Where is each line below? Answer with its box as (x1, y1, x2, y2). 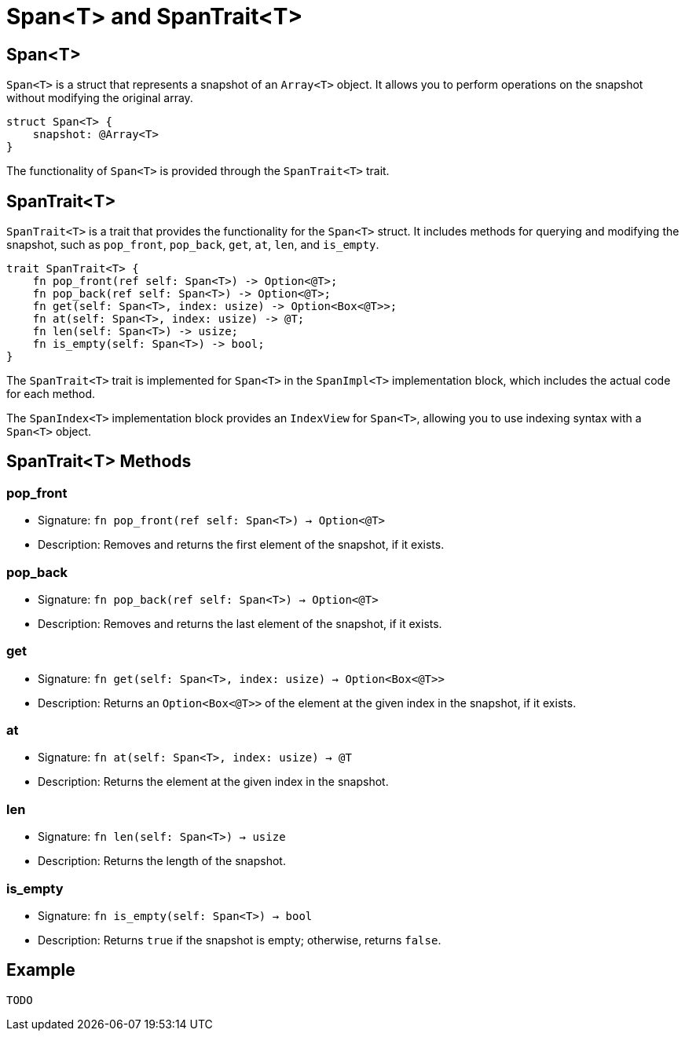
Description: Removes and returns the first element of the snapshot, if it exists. (38, 538, 445, 552)
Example (6, 960, 75, 980)
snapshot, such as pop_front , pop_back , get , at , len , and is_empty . (6, 238, 379, 252)
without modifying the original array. (6, 91, 193, 105)
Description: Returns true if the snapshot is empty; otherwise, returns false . (38, 933, 441, 947)
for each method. (6, 387, 96, 401)
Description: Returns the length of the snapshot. (38, 854, 286, 868)
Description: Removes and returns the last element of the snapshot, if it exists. (38, 616, 442, 630)
